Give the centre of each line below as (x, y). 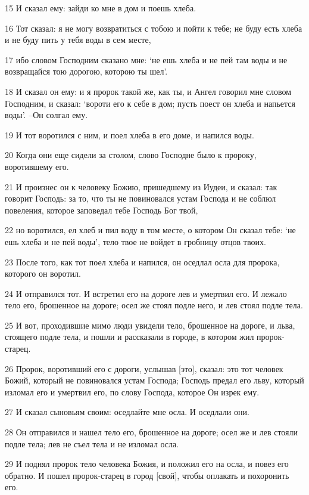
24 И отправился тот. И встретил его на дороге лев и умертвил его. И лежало (146, 293)
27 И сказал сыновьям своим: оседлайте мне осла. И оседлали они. (127, 412)
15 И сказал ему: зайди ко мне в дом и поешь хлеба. (101, 8)
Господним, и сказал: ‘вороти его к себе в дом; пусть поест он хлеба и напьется (150, 103)
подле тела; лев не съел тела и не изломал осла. (92, 443)
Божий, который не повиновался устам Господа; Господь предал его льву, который (154, 380)
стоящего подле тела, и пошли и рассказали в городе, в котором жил (129, 337)
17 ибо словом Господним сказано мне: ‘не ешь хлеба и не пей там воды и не (146, 59)
